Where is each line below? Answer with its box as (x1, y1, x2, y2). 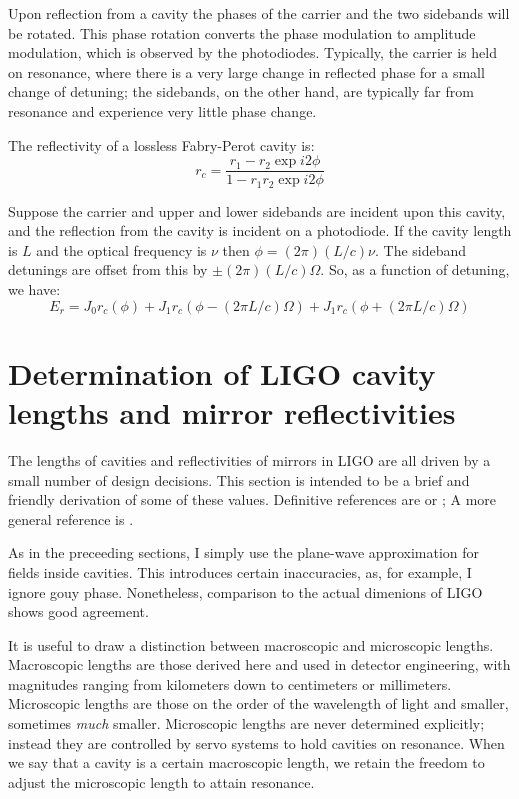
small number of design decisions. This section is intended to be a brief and (8, 469, 470, 490)
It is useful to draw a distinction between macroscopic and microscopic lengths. (8, 634, 494, 655)
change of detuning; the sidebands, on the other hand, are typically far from (8, 81, 474, 102)
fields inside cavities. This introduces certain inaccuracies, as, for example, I (8, 561, 472, 582)
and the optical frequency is (36, 239, 207, 260)
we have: (8, 279, 61, 300)
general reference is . (8, 508, 134, 529)
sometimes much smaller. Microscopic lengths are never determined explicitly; (8, 713, 485, 734)
